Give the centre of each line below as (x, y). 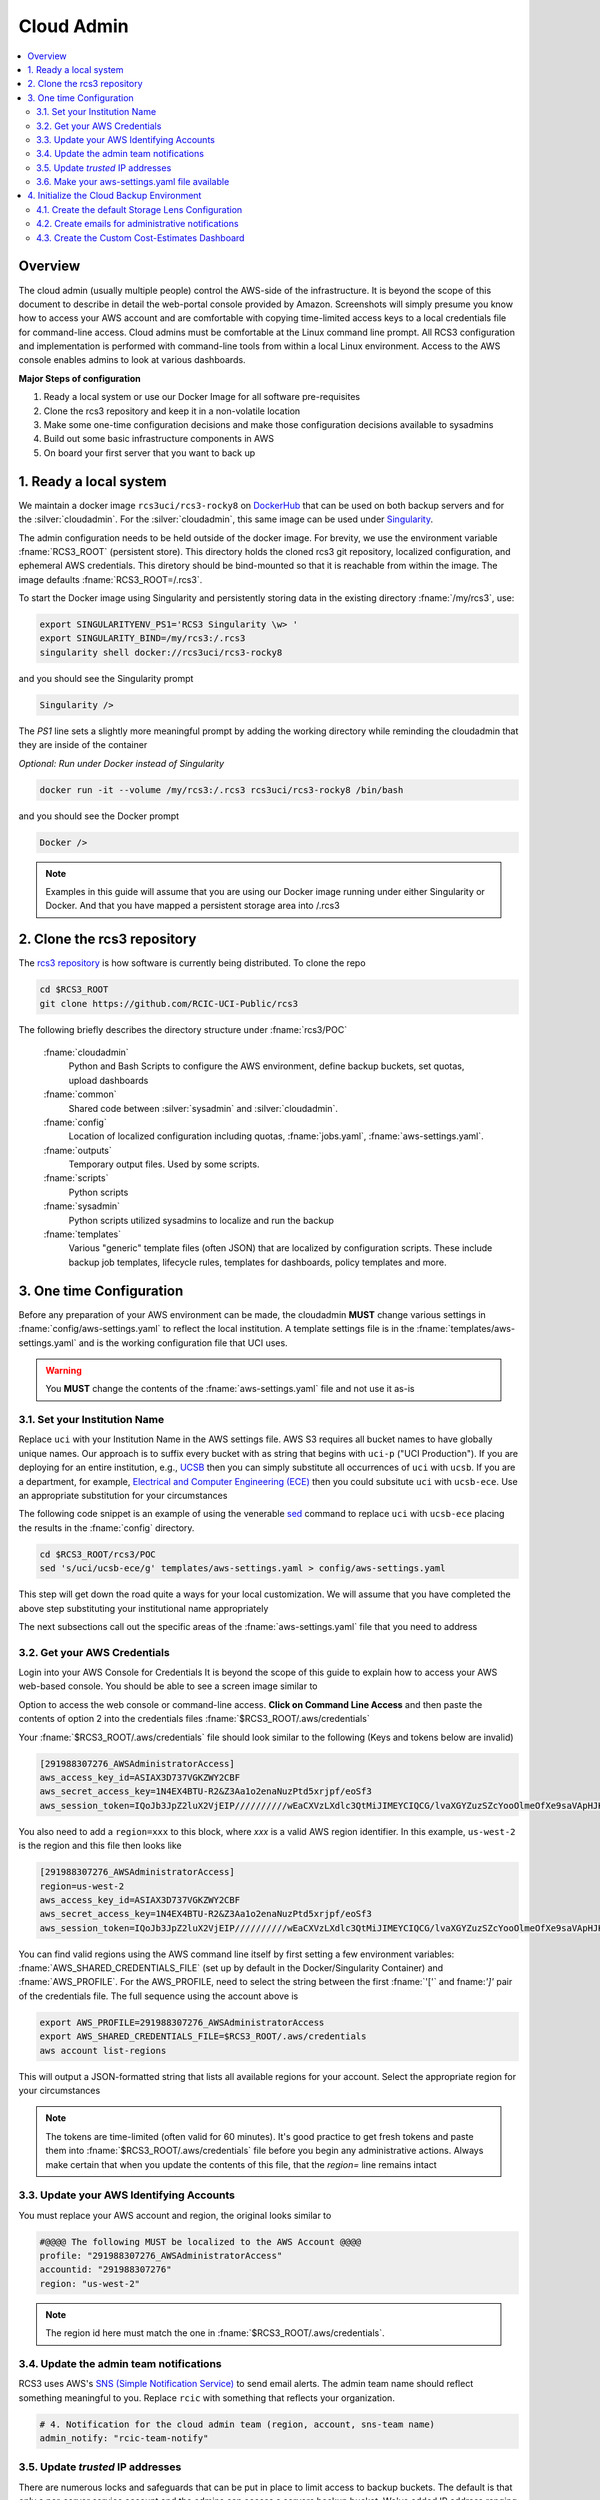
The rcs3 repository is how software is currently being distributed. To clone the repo (192, 963)
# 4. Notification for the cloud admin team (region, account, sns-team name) (237, 2424)
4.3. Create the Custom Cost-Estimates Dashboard (140, 237)
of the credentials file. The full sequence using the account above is (158, 1996)
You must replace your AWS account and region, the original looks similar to (175, 2215)
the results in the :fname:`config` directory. (106, 1527)
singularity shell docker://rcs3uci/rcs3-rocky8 (161, 652)
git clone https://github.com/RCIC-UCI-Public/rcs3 (169, 1003)
